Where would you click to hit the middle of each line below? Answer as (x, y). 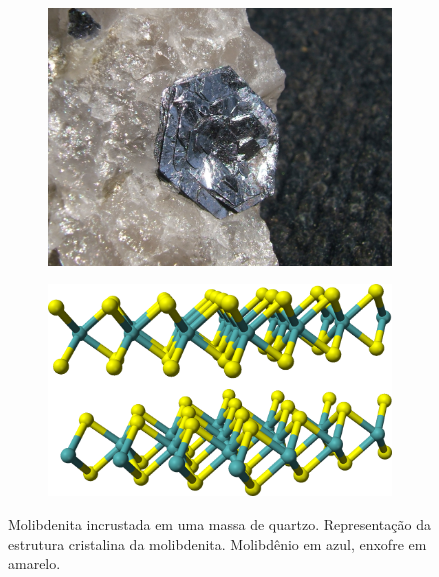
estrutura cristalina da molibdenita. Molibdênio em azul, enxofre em (217, 543)
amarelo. (34, 563)
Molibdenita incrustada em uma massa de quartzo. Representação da (219, 524)
